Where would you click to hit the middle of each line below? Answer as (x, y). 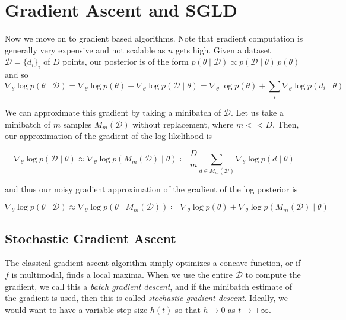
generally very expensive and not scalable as (85, 50)
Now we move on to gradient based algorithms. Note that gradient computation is (154, 38)
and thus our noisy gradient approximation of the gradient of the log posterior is (151, 188)
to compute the (273, 274)
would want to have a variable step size (76, 309)
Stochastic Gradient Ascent (91, 238)
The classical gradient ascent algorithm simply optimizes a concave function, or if (153, 263)
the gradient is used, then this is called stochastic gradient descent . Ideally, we (146, 298)
